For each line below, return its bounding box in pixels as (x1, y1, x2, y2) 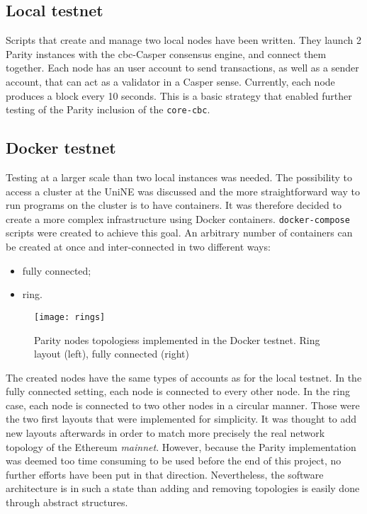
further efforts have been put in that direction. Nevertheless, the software (6, 467, 324, 481)
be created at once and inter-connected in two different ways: (6, 239, 271, 254)
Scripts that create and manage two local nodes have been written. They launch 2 (6, 33, 361, 47)
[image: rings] (34, 312, 106, 322)
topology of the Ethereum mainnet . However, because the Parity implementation (6, 439, 356, 454)
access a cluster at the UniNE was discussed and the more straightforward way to (6, 183, 360, 198)
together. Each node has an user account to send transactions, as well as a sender (6, 60, 359, 75)
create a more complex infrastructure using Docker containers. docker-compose (6, 211, 350, 226)
